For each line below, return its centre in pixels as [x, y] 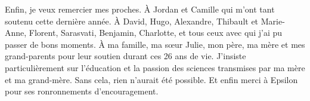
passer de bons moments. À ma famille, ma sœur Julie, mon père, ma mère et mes [155, 44]
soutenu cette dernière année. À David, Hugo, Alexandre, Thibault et [132, 21]
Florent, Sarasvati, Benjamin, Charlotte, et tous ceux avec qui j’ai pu [156, 33]
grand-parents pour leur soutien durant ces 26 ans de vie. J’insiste [125, 56]
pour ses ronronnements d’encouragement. [82, 91]
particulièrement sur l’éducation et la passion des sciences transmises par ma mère [155, 67]
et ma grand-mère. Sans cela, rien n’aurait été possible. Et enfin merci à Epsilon [151, 79]
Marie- [273, 21]
